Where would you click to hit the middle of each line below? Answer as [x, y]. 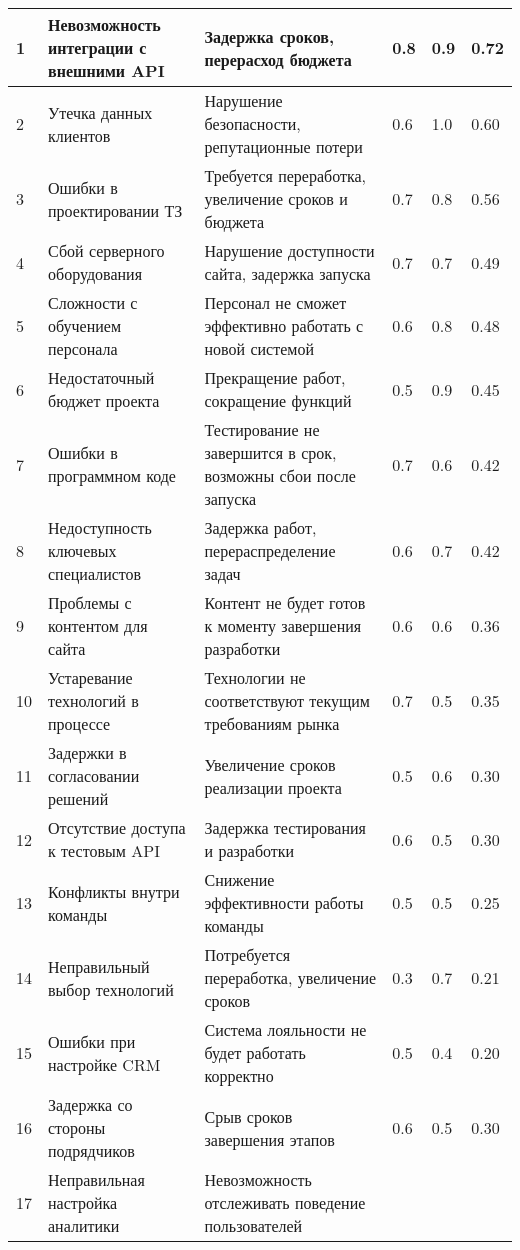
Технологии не [255, 677]
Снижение [239, 879]
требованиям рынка [272, 723]
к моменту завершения [283, 625]
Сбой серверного [106, 250]
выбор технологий [111, 989]
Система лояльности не [285, 1029]
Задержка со [90, 1104]
